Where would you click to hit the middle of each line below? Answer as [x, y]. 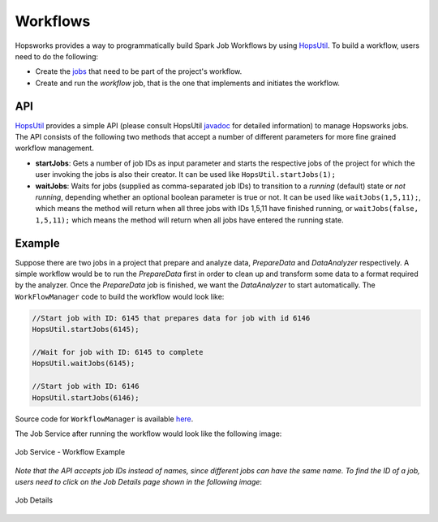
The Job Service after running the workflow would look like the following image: [148, 434]
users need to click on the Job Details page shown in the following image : [139, 482]
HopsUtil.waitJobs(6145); [84, 364]
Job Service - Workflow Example [70, 452]
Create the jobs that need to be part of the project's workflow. [139, 71]
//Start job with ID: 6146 [86, 386]
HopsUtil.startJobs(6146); [86, 397]
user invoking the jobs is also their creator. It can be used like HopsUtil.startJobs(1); [186, 175]
